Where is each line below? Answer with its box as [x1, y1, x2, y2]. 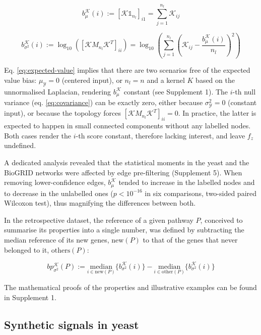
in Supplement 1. [4, 292, 56, 302]
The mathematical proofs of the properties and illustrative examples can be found [4, 282, 257, 292]
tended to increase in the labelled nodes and [118, 177, 255, 187]
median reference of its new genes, [4, 234, 109, 245]
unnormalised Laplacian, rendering [4, 86, 111, 97]
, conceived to [200, 214, 243, 225]
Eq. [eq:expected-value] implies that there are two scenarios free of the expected [4, 65, 250, 75]
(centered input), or [61, 75, 122, 85]
